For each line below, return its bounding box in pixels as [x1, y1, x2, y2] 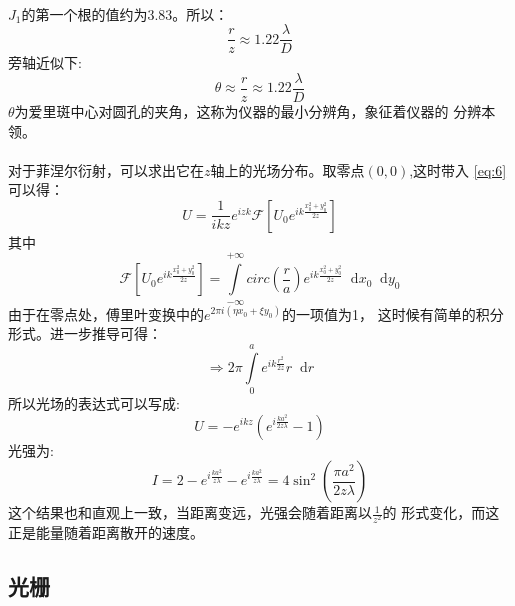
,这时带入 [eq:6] [409, 159, 507, 180]
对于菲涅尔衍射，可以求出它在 [8, 159, 204, 180]
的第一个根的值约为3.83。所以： [21, 3, 229, 24]
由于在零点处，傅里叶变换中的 [8, 303, 204, 324]
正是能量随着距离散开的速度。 [8, 522, 204, 543]
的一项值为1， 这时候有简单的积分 [282, 303, 504, 324]
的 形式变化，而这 [382, 502, 500, 523]
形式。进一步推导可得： [8, 323, 162, 344]
